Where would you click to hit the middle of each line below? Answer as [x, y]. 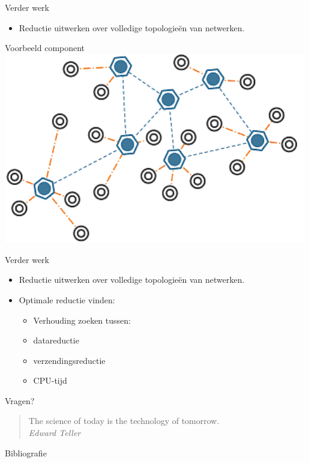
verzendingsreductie [69, 360]
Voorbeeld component [45, 48]
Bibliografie [26, 452]
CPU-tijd [50, 380]
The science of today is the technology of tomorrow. [124, 421]
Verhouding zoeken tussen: [82, 320]
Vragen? [20, 400]
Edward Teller [55, 433]
